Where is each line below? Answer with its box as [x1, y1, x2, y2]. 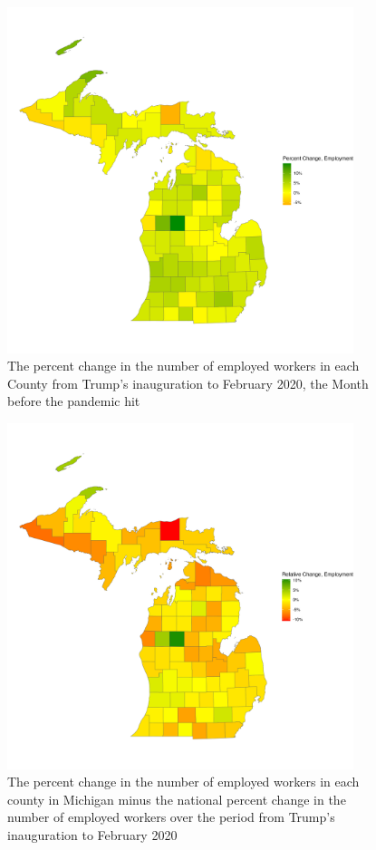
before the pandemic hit [7, 391, 140, 411]
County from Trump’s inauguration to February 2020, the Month [7, 373, 369, 392]
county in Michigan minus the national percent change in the [7, 789, 346, 808]
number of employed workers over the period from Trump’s [7, 807, 335, 826]
